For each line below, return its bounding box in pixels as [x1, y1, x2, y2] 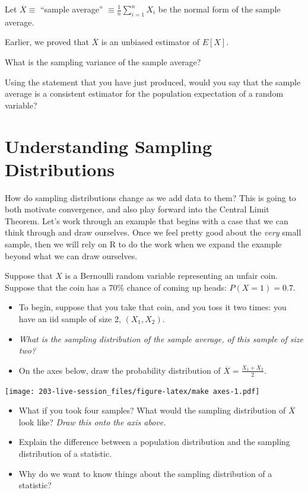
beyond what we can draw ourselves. [5, 249, 138, 262]
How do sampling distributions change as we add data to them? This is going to [5, 191, 296, 203]
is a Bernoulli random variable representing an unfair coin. [65, 269, 278, 282]
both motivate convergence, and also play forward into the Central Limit [5, 203, 269, 215]
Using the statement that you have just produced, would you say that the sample [5, 75, 301, 88]
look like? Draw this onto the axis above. [18, 415, 166, 428]
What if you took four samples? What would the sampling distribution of [18, 404, 286, 416]
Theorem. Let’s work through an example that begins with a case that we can [5, 214, 288, 227]
